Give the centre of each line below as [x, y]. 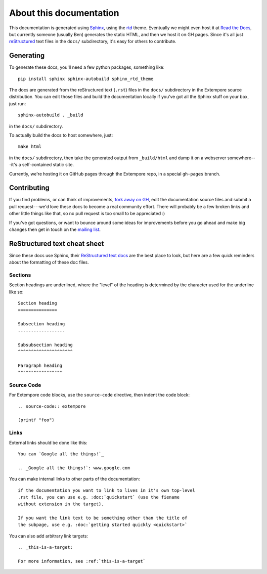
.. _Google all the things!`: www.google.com [74, 468]
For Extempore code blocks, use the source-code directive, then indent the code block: [99, 395]
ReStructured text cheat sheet [57, 243]
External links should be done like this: [48, 442]
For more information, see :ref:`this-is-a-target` [82, 561]
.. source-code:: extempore [52, 406]
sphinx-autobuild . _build [51, 115]
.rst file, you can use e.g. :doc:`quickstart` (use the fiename [99, 497]
